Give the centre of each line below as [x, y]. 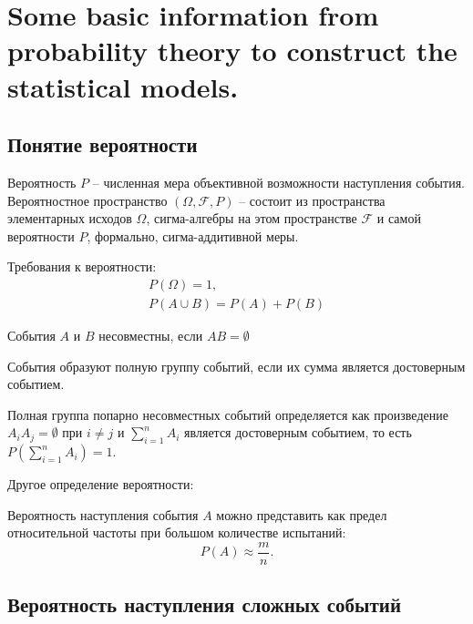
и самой [399, 218]
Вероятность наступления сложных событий [205, 604]
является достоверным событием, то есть [298, 432]
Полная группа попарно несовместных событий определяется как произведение [228, 414]
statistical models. [123, 86]
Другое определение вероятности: [101, 484]
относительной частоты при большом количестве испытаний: [177, 532]
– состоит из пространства [312, 200]
